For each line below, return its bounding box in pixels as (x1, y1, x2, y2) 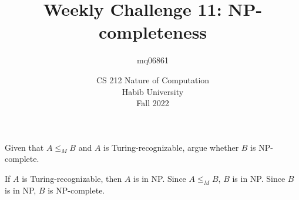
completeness (98, 20, 207, 44)
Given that (5, 141, 44, 153)
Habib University (122, 85, 184, 97)
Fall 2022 (136, 97, 169, 109)
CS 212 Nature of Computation (96, 73, 210, 86)
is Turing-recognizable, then (22, 172, 122, 185)
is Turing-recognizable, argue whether (103, 141, 239, 153)
